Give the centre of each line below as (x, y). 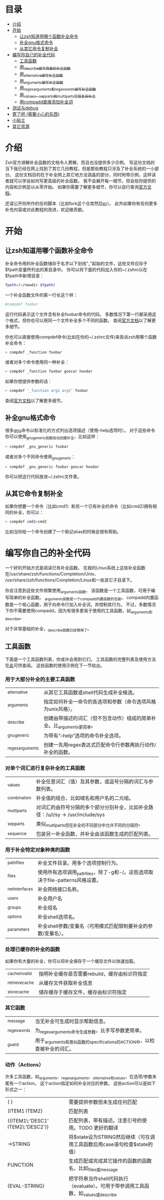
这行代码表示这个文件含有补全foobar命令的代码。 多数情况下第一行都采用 (79, 314)
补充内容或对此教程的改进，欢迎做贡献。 (46, 209)
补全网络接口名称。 (60, 889)
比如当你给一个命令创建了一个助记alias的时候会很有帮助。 (63, 532)
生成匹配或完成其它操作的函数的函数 (110, 1161)
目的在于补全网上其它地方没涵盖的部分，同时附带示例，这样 (92, 174)
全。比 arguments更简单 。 (70, 726)
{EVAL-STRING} (26, 1186)
